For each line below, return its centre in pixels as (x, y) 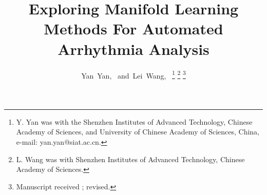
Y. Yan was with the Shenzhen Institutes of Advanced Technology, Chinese (134, 121)
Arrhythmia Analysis (133, 48)
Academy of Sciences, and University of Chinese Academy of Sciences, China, (138, 132)
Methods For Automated (133, 28)
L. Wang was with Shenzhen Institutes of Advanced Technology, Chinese (130, 159)
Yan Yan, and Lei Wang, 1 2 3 (133, 74)
